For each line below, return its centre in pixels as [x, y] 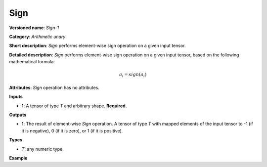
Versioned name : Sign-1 [34, 28]
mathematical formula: [32, 62]
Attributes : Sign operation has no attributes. [54, 87]
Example [18, 158]
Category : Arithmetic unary [37, 37]
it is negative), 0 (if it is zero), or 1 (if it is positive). [72, 130]
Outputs [18, 115]
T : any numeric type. [43, 149]
